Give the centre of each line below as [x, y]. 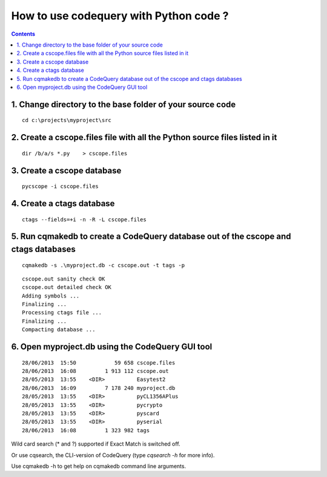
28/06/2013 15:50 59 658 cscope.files [99, 362]
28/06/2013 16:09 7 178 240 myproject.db [99, 388]
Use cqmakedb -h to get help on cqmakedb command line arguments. [99, 466]
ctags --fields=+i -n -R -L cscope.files [84, 219]
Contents [23, 34]
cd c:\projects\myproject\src [67, 120]
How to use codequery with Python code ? [120, 16]
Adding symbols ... [51, 296]
